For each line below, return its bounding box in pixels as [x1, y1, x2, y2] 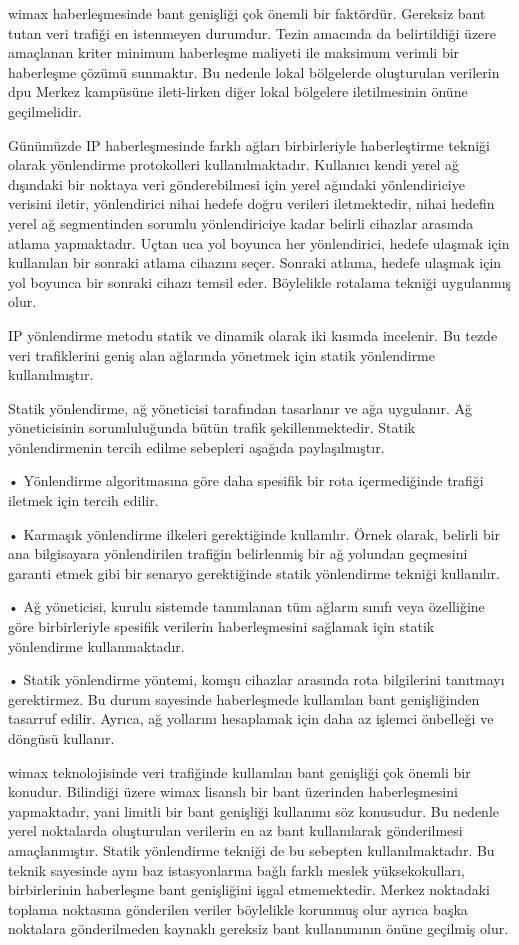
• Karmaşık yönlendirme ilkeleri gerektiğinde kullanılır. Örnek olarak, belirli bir [8, 523, 501, 544]
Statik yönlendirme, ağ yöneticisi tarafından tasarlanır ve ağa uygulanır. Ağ [8, 397, 472, 418]
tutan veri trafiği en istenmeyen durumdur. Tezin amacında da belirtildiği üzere [8, 22, 497, 43]
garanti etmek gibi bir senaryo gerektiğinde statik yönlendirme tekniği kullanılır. [8, 562, 500, 583]
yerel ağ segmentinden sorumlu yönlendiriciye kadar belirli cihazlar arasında [8, 212, 474, 233]
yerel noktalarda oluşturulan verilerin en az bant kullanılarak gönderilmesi [8, 820, 463, 841]
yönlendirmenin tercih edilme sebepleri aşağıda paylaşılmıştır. [8, 436, 385, 457]
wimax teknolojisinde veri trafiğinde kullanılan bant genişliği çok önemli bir [8, 761, 471, 782]
